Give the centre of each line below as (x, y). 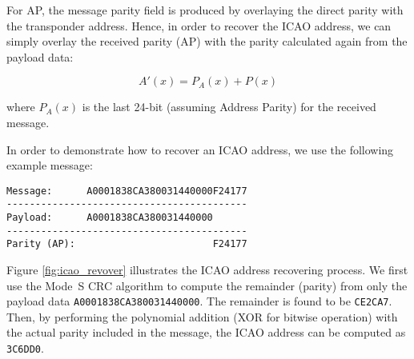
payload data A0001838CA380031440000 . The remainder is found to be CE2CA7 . (199, 301)
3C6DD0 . (25, 348)
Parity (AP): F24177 (127, 244)
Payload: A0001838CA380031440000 (110, 218)
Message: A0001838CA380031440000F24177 (127, 191)
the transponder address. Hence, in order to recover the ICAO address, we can (199, 25)
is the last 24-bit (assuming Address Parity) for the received (229, 107)
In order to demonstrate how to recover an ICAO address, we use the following (200, 149)
